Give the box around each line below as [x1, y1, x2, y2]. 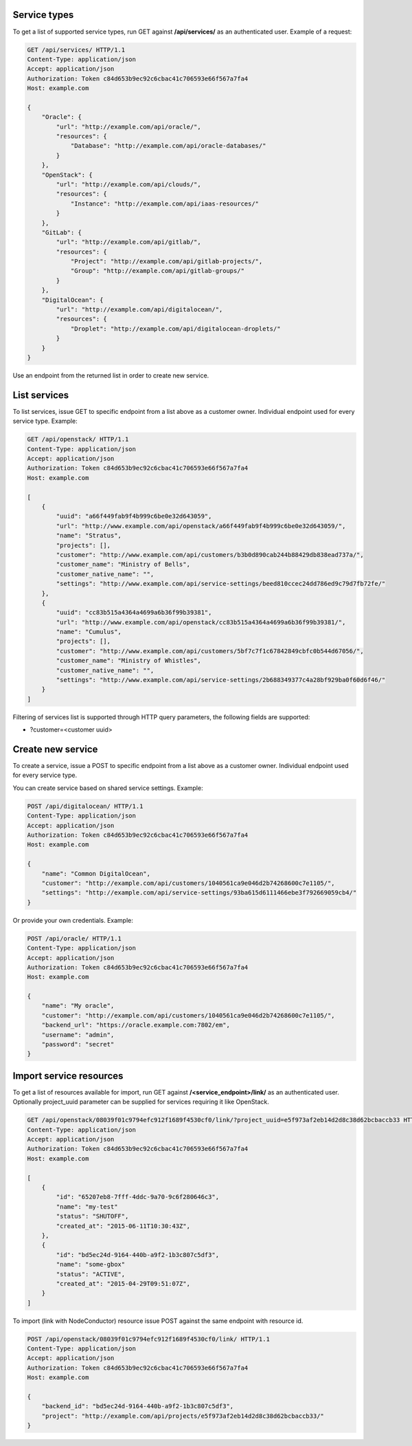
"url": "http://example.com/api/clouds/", [56, 180, 202, 188]
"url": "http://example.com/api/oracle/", [56, 122, 202, 131]
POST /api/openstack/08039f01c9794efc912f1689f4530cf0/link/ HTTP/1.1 [27, 1335, 271, 1343]
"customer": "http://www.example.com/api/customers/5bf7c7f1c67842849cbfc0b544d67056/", [56, 647, 364, 655]
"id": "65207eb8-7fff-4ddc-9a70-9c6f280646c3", [56, 1193, 220, 1201]
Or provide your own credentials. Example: [12, 916, 133, 924]
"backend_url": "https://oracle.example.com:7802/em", [41, 1021, 230, 1029]
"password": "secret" [41, 1040, 115, 1049]
